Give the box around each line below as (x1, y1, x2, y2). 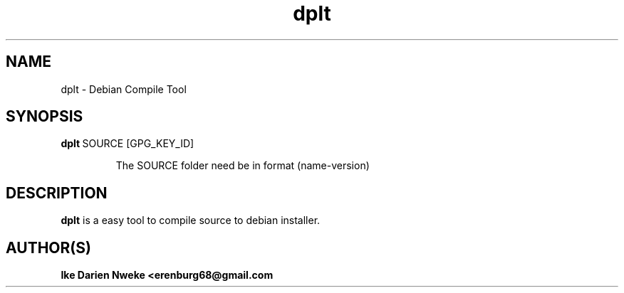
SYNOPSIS (6, 107, 83, 126)
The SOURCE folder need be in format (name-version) (115, 159, 370, 172)
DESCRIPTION (6, 183, 108, 202)
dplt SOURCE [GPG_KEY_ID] (61, 137, 194, 150)
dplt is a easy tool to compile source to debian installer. (61, 214, 321, 227)
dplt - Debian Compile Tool (61, 82, 187, 95)
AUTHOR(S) (6, 238, 91, 257)
